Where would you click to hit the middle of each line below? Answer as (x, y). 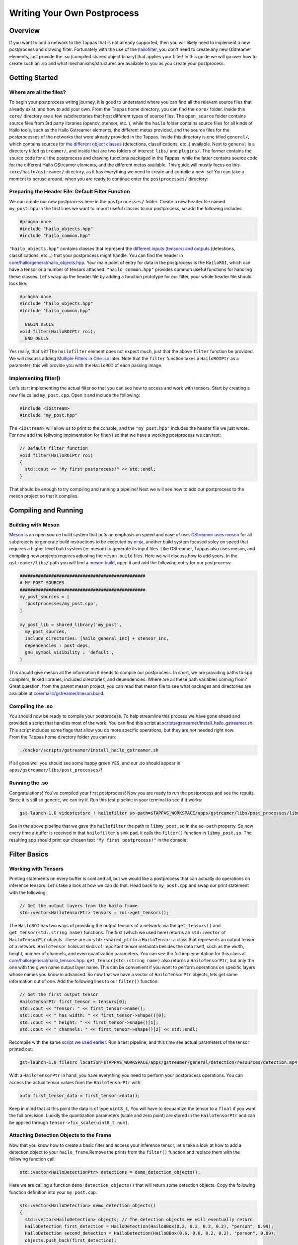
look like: (18, 283)
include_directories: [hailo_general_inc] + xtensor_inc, (97, 638)
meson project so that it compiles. (44, 496)
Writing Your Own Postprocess (74, 13)
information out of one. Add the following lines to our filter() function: (84, 982)
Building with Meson (34, 525)
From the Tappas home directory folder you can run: (63, 737)
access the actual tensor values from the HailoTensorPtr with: (75, 1082)
